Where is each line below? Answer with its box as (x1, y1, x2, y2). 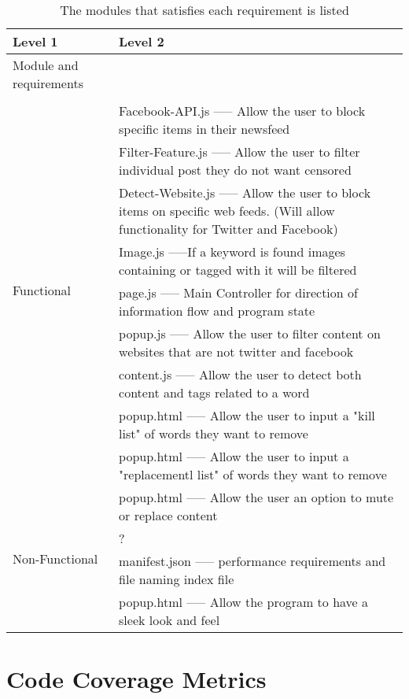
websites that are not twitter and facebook (119, 342, 354, 361)
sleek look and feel (119, 611, 220, 629)
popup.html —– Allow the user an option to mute (119, 488, 394, 506)
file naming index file (119, 570, 234, 588)
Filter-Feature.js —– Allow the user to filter (119, 142, 360, 161)
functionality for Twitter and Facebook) (119, 220, 338, 238)
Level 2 (119, 32, 164, 50)
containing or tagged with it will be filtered (119, 261, 357, 279)
